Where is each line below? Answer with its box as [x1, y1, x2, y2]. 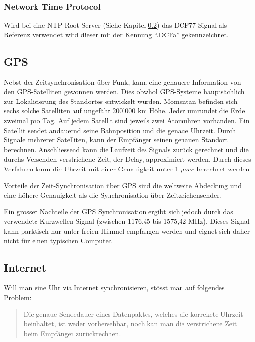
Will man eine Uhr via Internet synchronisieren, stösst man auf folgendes [4, 282, 225, 293]
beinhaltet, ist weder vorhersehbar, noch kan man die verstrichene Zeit [23, 318, 237, 329]
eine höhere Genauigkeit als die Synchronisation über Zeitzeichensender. [4, 190, 221, 200]
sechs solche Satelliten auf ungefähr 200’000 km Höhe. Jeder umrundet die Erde [4, 105, 245, 116]
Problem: [4, 292, 32, 302]
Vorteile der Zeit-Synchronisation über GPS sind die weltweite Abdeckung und [4, 180, 242, 190]
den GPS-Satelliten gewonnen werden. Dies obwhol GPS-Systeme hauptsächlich [4, 86, 245, 97]
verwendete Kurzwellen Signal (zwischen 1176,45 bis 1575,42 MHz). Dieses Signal [4, 216, 250, 226]
